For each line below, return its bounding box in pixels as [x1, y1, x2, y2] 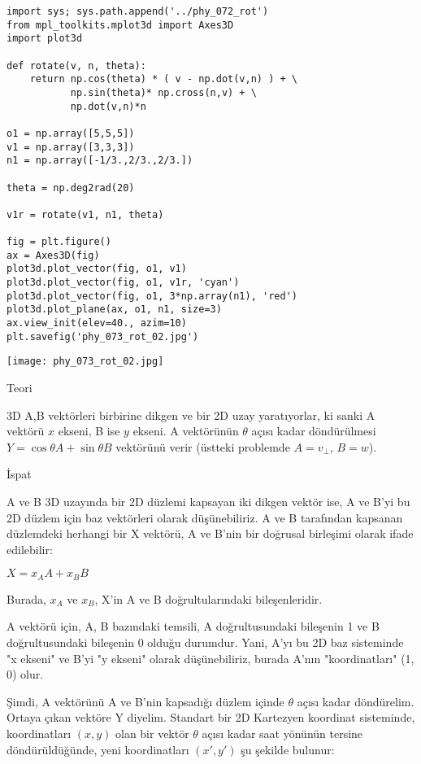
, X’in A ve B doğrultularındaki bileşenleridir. [94, 590, 323, 607]
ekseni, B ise [58, 422, 120, 439]
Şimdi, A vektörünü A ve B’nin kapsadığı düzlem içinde [7, 692, 284, 709]
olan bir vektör [115, 725, 189, 742]
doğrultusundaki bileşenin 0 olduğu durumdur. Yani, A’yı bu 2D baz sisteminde [7, 634, 404, 651]
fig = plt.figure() [7, 236, 111, 248]
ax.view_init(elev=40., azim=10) [7, 317, 187, 330]
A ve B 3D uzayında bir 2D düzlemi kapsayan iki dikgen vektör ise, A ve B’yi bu [7, 493, 410, 510]
